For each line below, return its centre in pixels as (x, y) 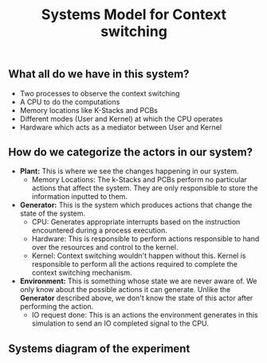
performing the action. (57, 306)
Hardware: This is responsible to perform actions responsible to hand (145, 239)
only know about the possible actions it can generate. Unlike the (125, 290)
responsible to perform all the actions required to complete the (134, 264)
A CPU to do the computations (70, 102)
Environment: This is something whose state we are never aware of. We (138, 281)
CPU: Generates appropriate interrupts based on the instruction (136, 222)
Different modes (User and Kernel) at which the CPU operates (121, 119)
